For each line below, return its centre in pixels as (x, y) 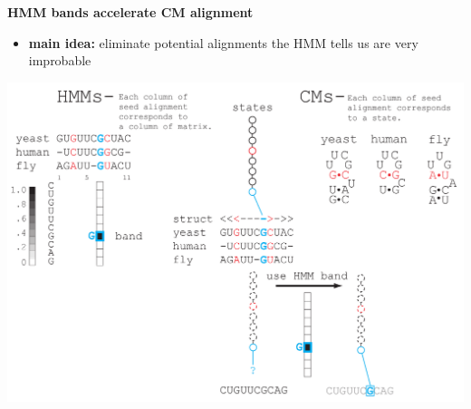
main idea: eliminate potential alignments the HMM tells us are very (223, 42)
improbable (60, 60)
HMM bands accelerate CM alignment (130, 12)
